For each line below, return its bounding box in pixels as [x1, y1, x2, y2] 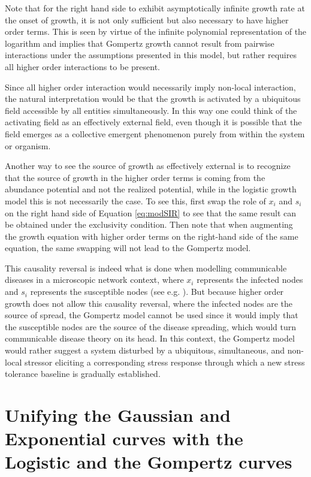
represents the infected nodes [197, 273, 303, 286]
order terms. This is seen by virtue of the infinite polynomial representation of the [5, 25, 307, 38]
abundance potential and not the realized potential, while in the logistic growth [5, 183, 297, 195]
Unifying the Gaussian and [5, 403, 231, 427]
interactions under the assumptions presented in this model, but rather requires [5, 49, 297, 61]
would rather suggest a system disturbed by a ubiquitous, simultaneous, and [5, 344, 285, 357]
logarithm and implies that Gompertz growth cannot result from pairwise [5, 37, 274, 49]
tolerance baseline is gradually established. [5, 367, 161, 380]
